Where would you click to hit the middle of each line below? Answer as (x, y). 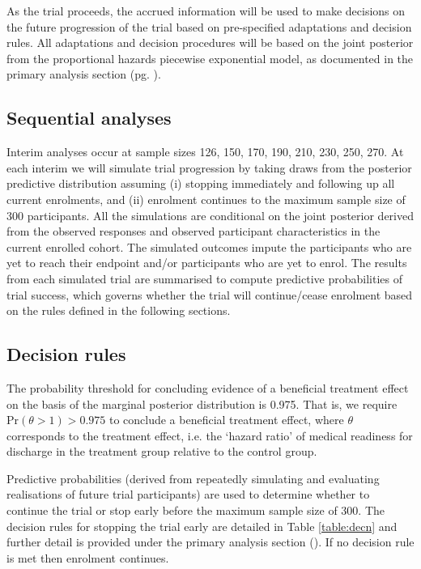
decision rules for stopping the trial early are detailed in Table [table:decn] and (202, 526)
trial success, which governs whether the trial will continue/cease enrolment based (210, 294)
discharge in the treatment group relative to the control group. (162, 451)
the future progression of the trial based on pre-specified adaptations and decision (209, 26)
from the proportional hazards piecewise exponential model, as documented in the (210, 58)
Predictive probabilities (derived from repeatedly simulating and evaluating (193, 478)
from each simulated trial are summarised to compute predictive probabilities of (204, 278)
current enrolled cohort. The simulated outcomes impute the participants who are (209, 246)
